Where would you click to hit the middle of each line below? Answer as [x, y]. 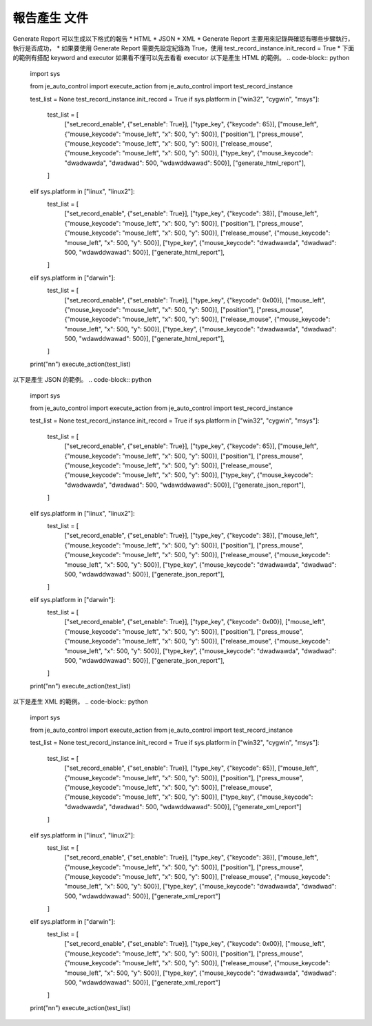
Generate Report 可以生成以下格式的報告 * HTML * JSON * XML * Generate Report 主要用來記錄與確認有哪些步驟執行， [183, 39]
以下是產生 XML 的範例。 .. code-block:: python [80, 701]
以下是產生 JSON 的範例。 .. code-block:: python [82, 380]
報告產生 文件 [51, 18]
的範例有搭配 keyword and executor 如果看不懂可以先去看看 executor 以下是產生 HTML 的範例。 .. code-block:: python [181, 58]
